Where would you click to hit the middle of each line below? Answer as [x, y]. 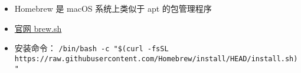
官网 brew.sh [38, 28]
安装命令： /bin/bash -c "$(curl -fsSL [91, 48]
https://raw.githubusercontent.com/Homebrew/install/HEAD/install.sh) [156, 59]
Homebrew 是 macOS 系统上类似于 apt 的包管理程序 [113, 8]
